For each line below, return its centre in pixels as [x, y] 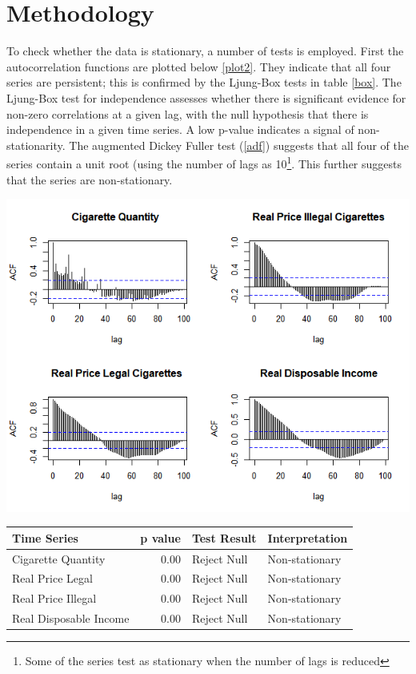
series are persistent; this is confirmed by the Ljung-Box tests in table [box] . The [204, 82]
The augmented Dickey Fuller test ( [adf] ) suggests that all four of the [239, 145]
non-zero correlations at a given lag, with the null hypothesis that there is [188, 113]
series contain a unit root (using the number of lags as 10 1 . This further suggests [204, 162]
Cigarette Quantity [59, 558]
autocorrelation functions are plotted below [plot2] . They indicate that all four [199, 66]
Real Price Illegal [54, 598]
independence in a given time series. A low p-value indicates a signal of [180, 129]
